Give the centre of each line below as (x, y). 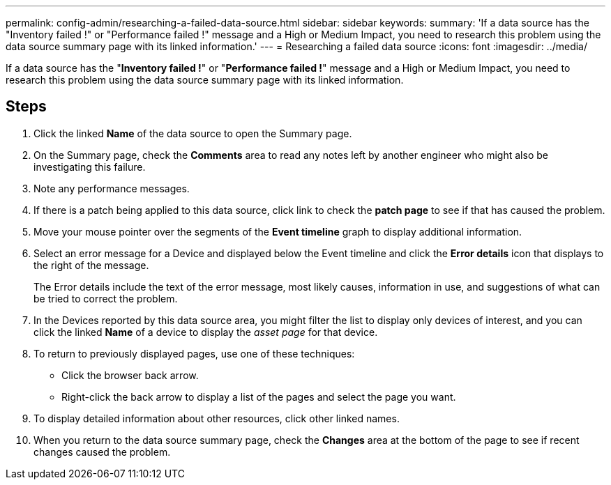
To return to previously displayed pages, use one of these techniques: (194, 353)
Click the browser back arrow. (130, 375)
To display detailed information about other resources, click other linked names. (217, 418)
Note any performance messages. (112, 188)
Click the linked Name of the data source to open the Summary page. (193, 133)
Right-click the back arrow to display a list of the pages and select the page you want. (259, 397)
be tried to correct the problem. (106, 298)
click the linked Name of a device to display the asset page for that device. (206, 332)
